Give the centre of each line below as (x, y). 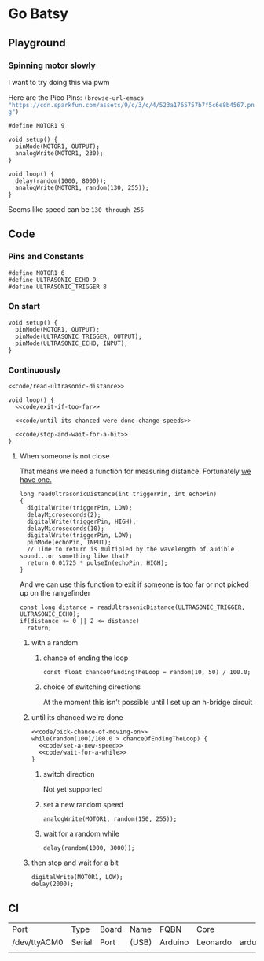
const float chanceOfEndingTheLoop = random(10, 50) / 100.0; (147, 673)
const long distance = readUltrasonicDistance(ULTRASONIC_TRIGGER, (132, 607)
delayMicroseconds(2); (64, 515)
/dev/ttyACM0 (38, 942)
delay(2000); (53, 884)
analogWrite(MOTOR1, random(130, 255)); (82, 187)
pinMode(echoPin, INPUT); (69, 543)
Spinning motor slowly (52, 65)
